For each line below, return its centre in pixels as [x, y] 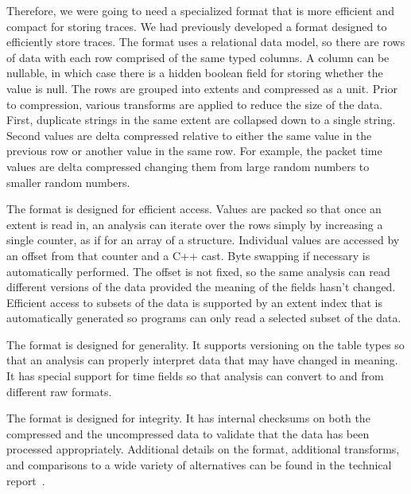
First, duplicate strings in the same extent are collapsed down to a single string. [201, 120]
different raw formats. [59, 391]
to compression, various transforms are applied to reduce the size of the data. [195, 104]
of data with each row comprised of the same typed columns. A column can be [198, 57]
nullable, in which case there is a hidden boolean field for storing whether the [195, 73]
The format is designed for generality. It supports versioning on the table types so [205, 344]
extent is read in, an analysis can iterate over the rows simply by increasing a [195, 224]
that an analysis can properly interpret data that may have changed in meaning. [202, 360]
